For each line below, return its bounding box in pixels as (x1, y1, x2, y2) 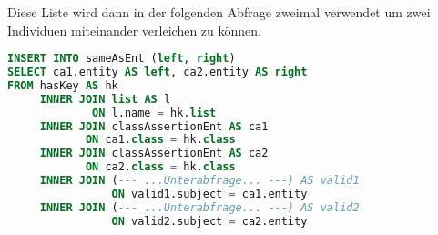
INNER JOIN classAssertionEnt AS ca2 (39, 147, 269, 160)
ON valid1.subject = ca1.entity (111, 187, 308, 200)
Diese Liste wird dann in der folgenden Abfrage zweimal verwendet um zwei (7, 3, 431, 21)
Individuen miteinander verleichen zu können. (7, 20, 261, 39)
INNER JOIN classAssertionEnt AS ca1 (39, 119, 269, 133)
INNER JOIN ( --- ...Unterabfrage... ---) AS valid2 (39, 200, 360, 214)
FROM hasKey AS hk (7, 78, 118, 92)
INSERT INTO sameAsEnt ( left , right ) (7, 52, 236, 66)
